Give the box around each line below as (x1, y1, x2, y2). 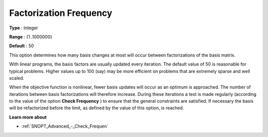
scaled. (9, 75, 24, 81)
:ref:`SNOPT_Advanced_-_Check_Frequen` (21, 123, 109, 129)
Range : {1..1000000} (9, 34, 53, 40)
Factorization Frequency (9, 7, 113, 18)
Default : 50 (9, 43, 34, 49)
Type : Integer (9, 25, 38, 31)
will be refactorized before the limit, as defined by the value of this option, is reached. (9, 105, 184, 111)
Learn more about (9, 114, 47, 120)
